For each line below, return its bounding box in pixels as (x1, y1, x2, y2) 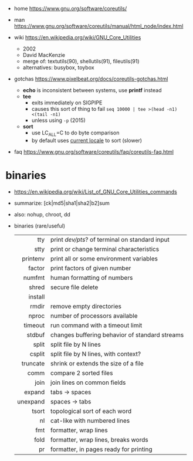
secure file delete (50, 283, 99, 291)
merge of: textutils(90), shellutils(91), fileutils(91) (22, 58, 140, 65)
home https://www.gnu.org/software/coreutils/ (13, 5, 127, 12)
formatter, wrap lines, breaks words (50, 435, 148, 443)
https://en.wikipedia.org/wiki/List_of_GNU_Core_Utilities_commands (13, 188, 177, 195)
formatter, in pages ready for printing (50, 445, 153, 453)
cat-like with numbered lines (50, 416, 130, 425)
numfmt (23, 273, 45, 282)
